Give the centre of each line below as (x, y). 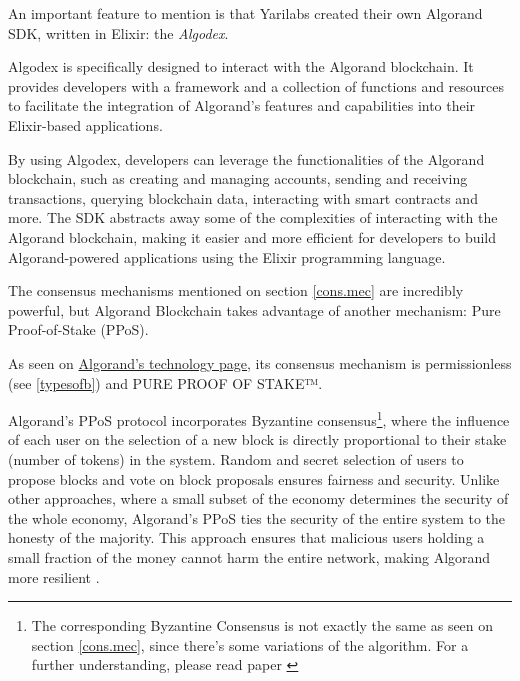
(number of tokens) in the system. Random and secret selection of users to (236, 458)
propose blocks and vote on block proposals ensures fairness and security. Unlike (254, 478)
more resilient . (54, 576)
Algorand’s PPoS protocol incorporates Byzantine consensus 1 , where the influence (259, 418)
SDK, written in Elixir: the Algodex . (118, 32)
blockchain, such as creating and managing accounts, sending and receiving (238, 178)
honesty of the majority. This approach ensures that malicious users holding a (246, 537)
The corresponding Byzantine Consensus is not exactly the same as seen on (262, 625)
